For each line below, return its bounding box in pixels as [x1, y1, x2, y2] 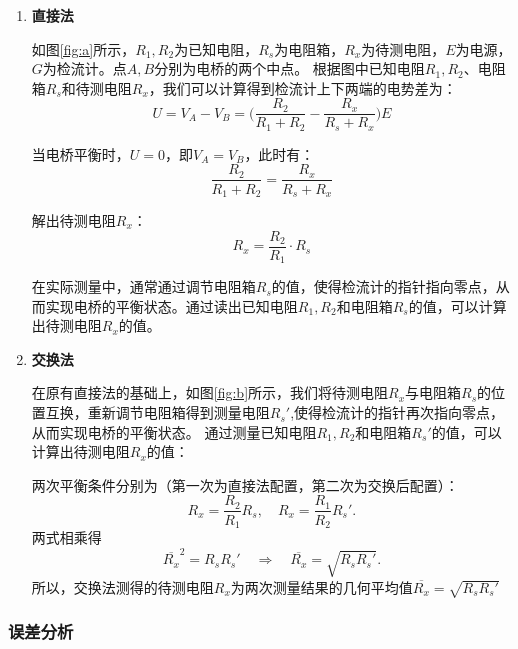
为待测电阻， [361, 38, 446, 59]
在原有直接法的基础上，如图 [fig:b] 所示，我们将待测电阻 [31, 382, 389, 403]
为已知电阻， [174, 38, 259, 59]
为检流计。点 [42, 58, 127, 79]
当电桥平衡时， [31, 143, 130, 164]
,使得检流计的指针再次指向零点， [290, 402, 505, 423]
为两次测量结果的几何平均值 [230, 576, 413, 597]
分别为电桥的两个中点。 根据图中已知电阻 [154, 58, 425, 79]
